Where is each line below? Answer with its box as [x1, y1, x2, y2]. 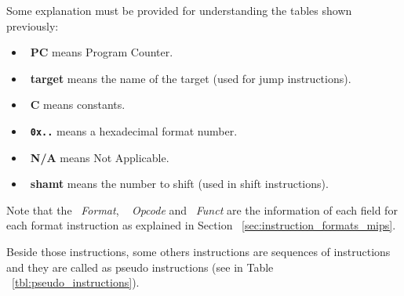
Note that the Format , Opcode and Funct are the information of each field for [6, 201, 398, 218]
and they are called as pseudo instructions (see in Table [6, 258, 274, 275]
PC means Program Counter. [30, 44, 173, 60]
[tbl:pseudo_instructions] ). [12, 274, 140, 291]
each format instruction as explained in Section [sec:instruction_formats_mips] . [6, 217, 396, 233]
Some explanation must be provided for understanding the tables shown [6, 2, 352, 18]
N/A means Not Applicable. [30, 149, 169, 165]
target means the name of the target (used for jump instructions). [30, 70, 351, 86]
